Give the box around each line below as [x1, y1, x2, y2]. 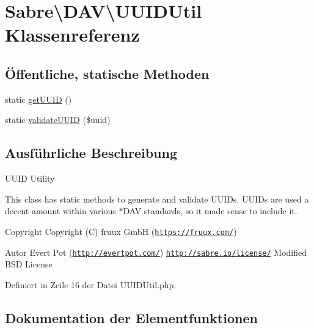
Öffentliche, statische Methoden [5, 64, 210, 83]
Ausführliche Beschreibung [5, 143, 177, 162]
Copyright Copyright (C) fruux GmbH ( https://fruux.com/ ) [5, 225, 237, 237]
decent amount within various [5, 204, 116, 217]
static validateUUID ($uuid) [5, 113, 111, 126]
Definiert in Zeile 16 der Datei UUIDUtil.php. [5, 278, 177, 291]
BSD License [5, 258, 53, 270]
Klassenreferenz [5, 22, 140, 47]
